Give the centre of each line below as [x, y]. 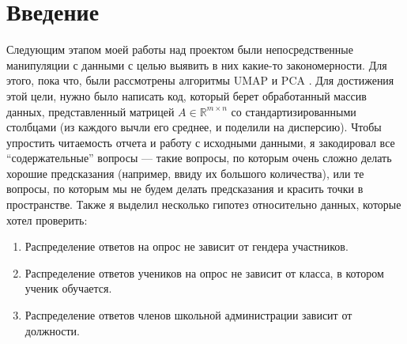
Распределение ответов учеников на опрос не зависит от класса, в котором [204, 272]
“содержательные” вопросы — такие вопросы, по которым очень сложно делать [199, 158]
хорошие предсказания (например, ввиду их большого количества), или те [185, 173]
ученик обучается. [68, 288]
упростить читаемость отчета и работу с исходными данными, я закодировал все [201, 142]
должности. [52, 330]
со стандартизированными [294, 111]
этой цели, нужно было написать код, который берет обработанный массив [187, 95]
